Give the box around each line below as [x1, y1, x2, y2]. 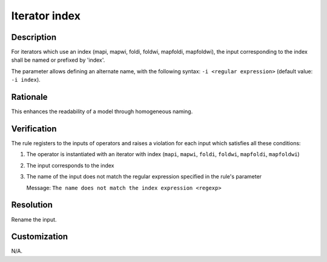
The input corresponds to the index [26, 162, 114, 169]
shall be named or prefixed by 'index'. [11, 56, 105, 64]
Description [11, 32, 57, 42]
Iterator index [11, 9, 81, 22]
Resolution [11, 200, 53, 210]
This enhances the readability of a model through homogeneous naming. [11, 108, 193, 115]
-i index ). [11, 76, 41, 84]
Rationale [11, 92, 48, 102]
